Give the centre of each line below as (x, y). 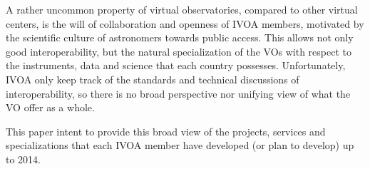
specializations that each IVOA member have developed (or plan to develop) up (180, 145)
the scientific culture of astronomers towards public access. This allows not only (180, 37)
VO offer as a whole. (50, 107)
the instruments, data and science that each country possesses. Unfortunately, (176, 65)
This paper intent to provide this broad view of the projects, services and (166, 131)
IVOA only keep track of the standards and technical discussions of (153, 79)
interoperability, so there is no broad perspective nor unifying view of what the (178, 93)
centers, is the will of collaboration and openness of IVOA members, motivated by (185, 23)
